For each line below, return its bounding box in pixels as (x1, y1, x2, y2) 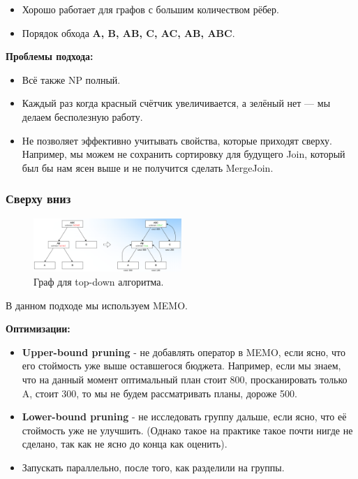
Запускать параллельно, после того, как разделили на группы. (22, 459, 285, 474)
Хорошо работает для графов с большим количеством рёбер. (22, 2, 279, 16)
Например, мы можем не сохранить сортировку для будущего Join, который (22, 147, 345, 161)
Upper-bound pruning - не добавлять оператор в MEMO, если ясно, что (22, 344, 345, 359)
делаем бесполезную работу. (22, 109, 143, 124)
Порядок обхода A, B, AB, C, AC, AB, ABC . (22, 25, 235, 40)
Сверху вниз (6, 190, 71, 207)
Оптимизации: (6, 321, 70, 336)
